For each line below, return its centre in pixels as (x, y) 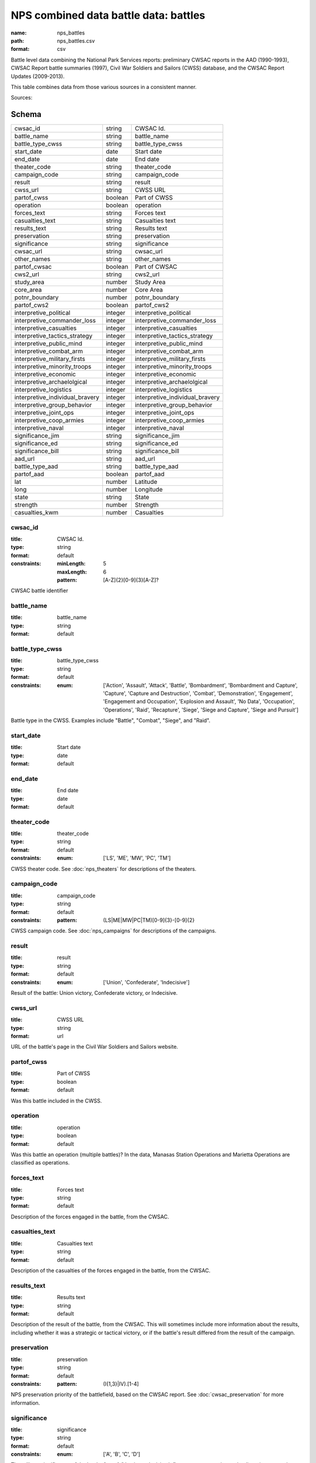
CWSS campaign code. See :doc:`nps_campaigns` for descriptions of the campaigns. (114, 931)
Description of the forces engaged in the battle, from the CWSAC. (90, 1217)
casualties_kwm (36, 513)
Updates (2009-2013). (38, 76)
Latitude (146, 482)
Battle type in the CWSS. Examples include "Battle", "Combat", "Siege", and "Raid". (111, 720)
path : (18, 40)
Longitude (149, 490)
